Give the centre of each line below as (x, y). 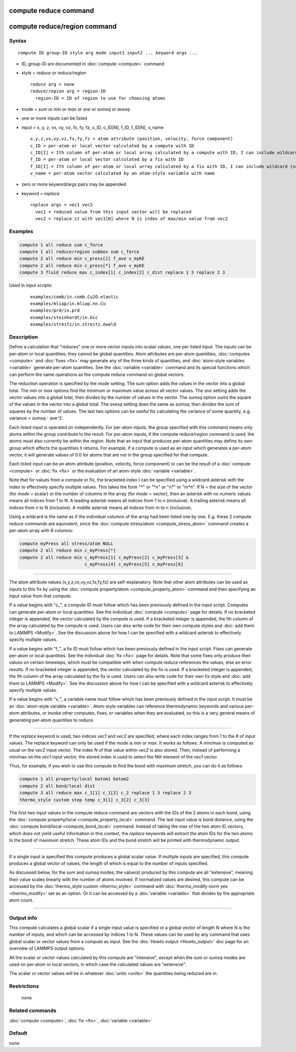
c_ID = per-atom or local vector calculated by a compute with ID (112, 146)
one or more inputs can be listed (54, 118)
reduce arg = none (53, 84)
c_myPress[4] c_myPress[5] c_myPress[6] (134, 564)
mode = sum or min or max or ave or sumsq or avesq (76, 109)
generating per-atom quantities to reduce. (52, 720)
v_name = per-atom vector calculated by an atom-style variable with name (123, 173)
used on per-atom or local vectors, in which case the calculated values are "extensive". (98, 965)
